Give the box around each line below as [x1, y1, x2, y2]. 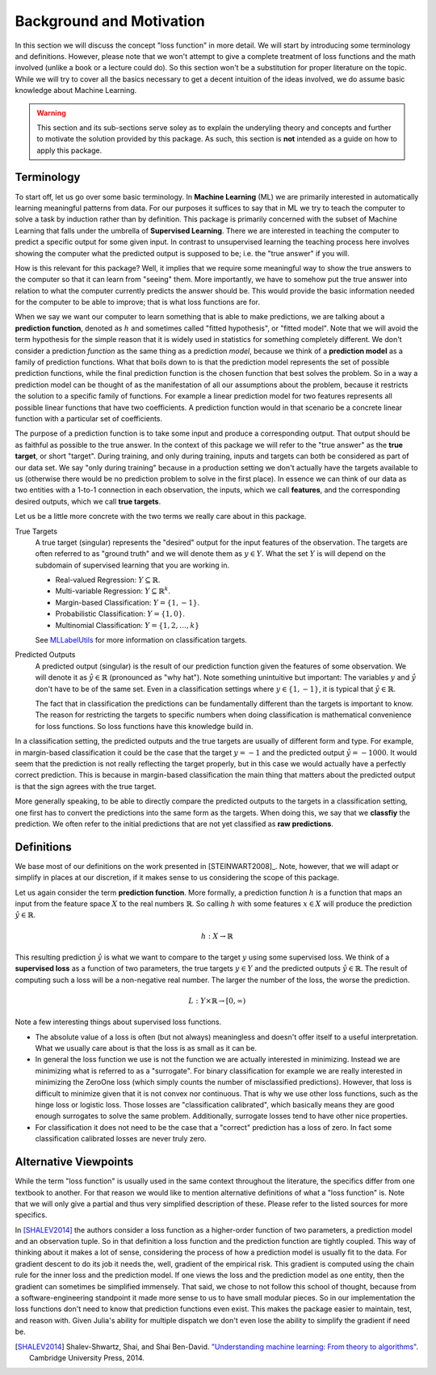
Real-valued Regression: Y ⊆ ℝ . [55, 575, 161, 585]
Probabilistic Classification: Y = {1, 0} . [55, 609, 186, 618]
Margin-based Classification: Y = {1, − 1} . [55, 597, 200, 607]
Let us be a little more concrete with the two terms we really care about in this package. [15, 512, 307, 521]
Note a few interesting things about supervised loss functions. [15, 1017, 222, 1027]
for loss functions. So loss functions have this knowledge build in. [35, 721, 254, 731]
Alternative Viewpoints [15, 1155, 134, 1169]
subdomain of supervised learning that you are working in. [35, 560, 230, 570]
